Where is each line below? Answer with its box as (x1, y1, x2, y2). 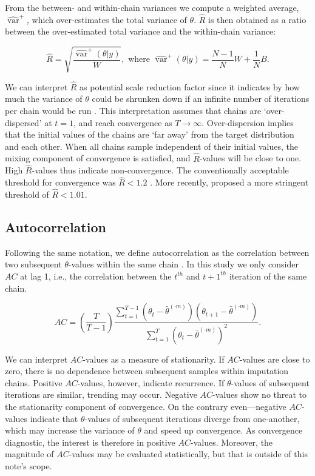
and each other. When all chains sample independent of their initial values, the (5, 139, 298, 152)
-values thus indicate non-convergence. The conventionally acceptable (32, 164, 289, 176)
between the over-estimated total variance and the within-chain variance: (5, 25, 276, 38)
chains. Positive (5, 376, 63, 389)
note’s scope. (5, 459, 52, 472)
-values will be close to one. (199, 152, 302, 164)
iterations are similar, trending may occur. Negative (5, 388, 197, 401)
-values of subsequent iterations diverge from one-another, (84, 412, 300, 424)
